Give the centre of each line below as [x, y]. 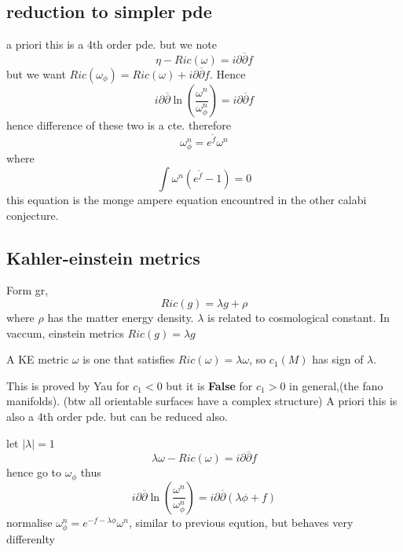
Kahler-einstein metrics [103, 257]
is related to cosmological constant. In [299, 317]
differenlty [31, 538]
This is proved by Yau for [68, 385]
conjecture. [33, 215]
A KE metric [38, 359]
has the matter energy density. [121, 317]
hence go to [34, 472]
